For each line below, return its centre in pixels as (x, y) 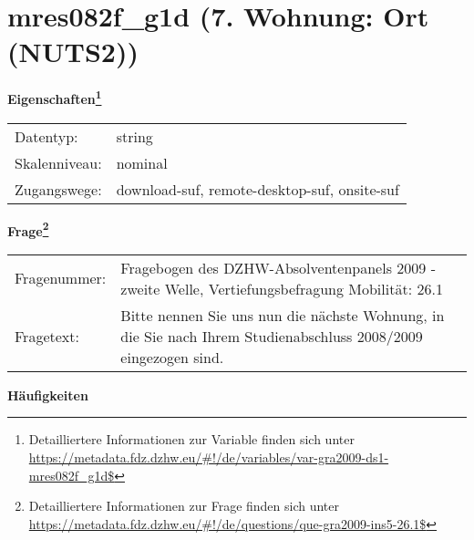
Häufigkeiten (48, 395)
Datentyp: (46, 136)
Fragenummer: (61, 278)
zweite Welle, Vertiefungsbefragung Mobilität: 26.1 (282, 288)
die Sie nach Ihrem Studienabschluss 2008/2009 (272, 336)
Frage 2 (28, 229)
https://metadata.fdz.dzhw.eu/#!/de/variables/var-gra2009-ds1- (209, 457)
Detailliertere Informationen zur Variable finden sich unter (191, 439)
